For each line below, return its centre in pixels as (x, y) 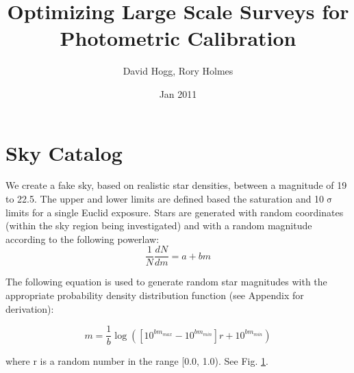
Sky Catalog (64, 152)
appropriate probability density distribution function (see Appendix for (155, 295)
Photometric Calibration (178, 38)
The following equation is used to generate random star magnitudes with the (166, 282)
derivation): (30, 308)
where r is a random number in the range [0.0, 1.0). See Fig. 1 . (137, 361)
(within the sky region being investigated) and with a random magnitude (159, 226)
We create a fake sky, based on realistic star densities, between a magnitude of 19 (176, 185)
